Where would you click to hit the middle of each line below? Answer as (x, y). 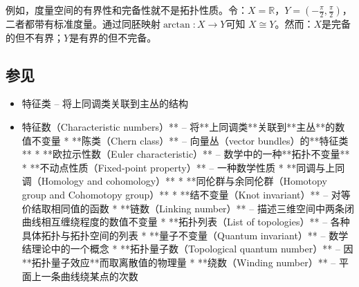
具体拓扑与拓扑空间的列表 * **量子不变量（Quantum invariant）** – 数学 (185, 235)
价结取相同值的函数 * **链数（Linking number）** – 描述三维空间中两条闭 (188, 208)
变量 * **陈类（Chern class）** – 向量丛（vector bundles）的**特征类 (195, 140)
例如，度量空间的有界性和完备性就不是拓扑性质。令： (127, 10)
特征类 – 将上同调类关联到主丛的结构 (105, 103)
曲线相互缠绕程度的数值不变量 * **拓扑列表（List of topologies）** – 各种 (186, 222)
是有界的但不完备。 (113, 37)
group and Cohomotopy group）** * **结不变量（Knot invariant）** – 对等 (186, 194)
